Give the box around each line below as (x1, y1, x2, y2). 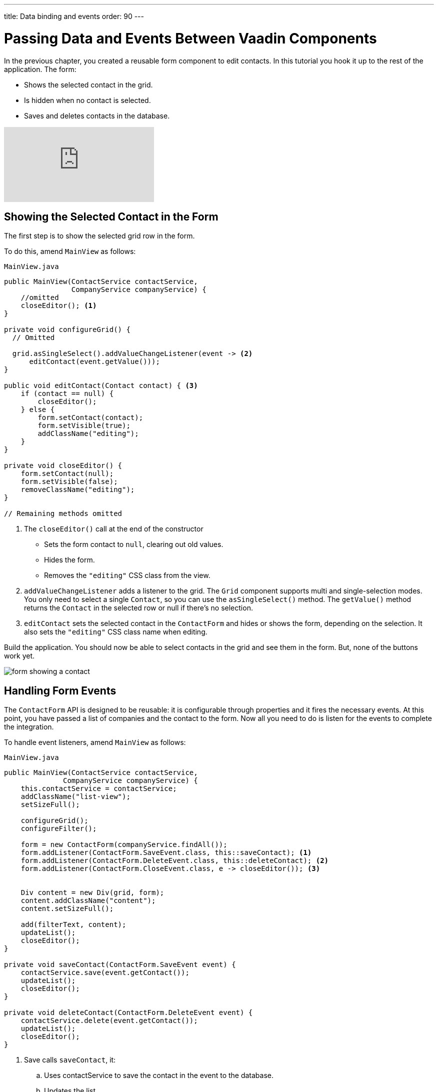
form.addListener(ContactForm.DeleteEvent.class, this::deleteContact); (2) (20, 856, 329, 865)
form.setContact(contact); (37, 413, 143, 422)
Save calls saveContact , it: (24, 1055, 116, 1064)
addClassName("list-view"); (20, 792, 130, 801)
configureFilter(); (20, 824, 97, 833)
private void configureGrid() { (4, 325, 130, 334)
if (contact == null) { (20, 389, 114, 398)
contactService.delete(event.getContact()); (20, 1016, 198, 1025)
